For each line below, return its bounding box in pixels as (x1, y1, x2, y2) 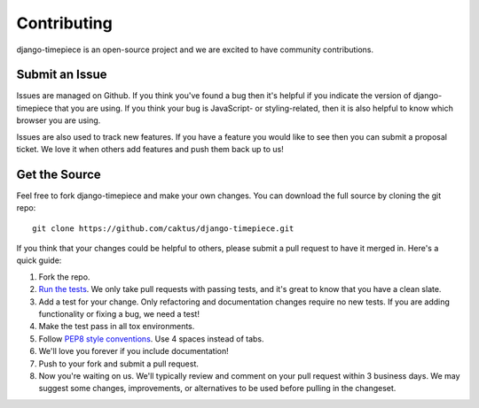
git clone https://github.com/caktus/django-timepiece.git (32, 223, 294, 234)
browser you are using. (16, 115, 101, 126)
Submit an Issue (16, 67, 107, 82)
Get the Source (16, 166, 101, 181)
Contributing (16, 13, 113, 33)
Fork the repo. (38, 271, 90, 282)
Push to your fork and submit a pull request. (38, 358, 199, 369)
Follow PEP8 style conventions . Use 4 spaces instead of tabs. (38, 333, 265, 344)
